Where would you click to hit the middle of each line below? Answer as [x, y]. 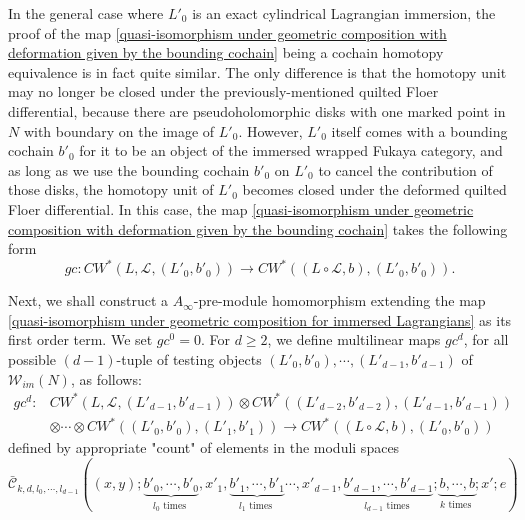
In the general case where [86, 13]
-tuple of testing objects [189, 359]
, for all [486, 339]
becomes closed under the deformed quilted [374, 189]
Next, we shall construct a [88, 300]
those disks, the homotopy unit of [111, 189]
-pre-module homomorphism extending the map [339, 300]
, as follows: [106, 378]
